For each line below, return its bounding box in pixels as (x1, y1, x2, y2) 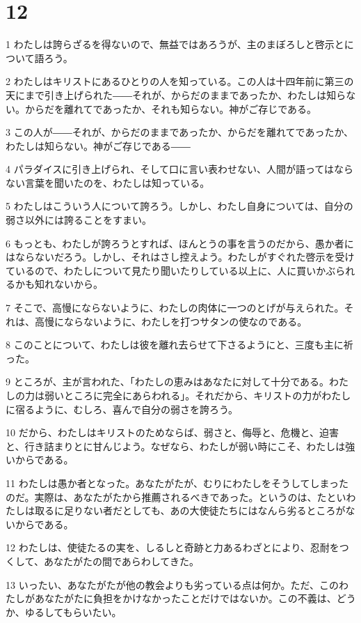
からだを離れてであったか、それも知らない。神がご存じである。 (24, 101, 317, 116)
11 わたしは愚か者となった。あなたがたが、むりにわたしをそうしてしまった (6, 475, 348, 490)
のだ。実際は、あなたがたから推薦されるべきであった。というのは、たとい (6, 489, 346, 504)
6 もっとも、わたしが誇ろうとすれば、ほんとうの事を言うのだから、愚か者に (6, 236, 354, 250)
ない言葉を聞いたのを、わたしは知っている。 (6, 175, 210, 190)
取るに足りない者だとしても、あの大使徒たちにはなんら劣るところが (34, 503, 346, 518)
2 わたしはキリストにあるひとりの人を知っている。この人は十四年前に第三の (6, 74, 354, 89)
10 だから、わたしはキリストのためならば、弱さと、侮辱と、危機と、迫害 (6, 425, 339, 440)
